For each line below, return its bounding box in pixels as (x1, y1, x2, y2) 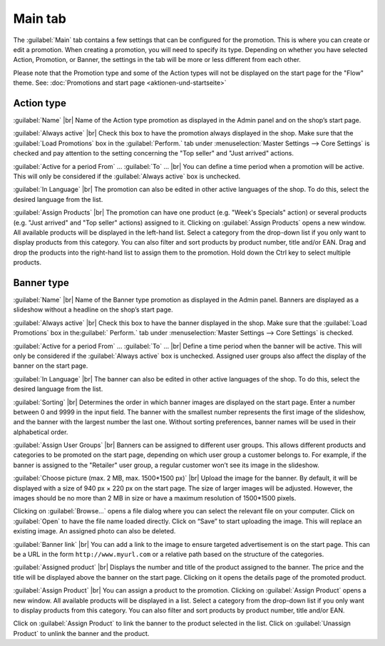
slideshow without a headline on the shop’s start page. (13, 305, 173, 314)
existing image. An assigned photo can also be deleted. (13, 527, 176, 535)
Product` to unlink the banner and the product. (13, 629, 150, 637)
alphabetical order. (13, 428, 68, 436)
